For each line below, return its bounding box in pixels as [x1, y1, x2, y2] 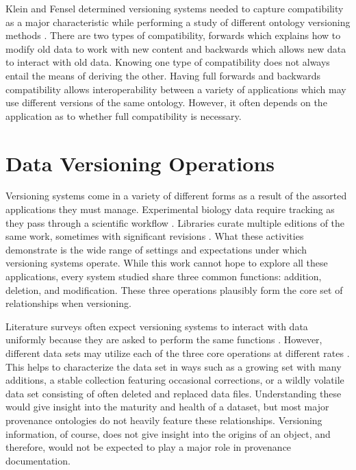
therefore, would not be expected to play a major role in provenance [5, 440, 292, 454]
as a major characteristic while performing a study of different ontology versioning [5, 14, 351, 29]
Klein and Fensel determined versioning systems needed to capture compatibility [5, 1, 344, 15]
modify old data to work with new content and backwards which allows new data [5, 41, 346, 55]
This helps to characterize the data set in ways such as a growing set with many [5, 359, 342, 373]
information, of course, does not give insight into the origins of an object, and [5, 426, 331, 441]
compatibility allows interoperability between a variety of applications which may [5, 82, 346, 96]
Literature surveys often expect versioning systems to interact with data [5, 319, 308, 333]
